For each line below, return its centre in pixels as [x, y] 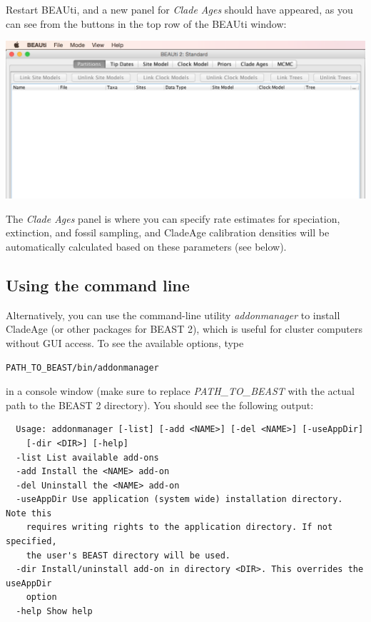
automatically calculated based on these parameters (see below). [146, 246]
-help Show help [54, 612]
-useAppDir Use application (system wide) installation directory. [179, 500]
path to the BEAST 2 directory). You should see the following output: [160, 405]
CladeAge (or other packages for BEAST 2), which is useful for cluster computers [184, 329]
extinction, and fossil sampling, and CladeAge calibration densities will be [168, 232]
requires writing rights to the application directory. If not [179, 527]
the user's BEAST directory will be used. [128, 555]
